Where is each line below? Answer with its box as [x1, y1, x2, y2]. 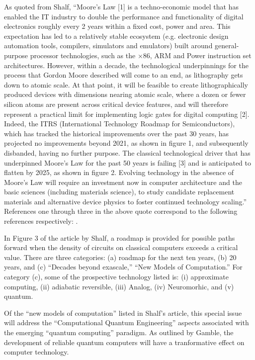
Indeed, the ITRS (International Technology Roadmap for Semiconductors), [4, 118, 235, 129]
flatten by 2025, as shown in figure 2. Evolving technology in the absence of [4, 167, 234, 178]
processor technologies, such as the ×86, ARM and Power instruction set [30, 50, 252, 60]
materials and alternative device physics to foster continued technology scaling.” [4, 196, 247, 206]
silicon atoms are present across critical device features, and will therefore [4, 98, 229, 109]
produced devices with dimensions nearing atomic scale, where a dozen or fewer [4, 89, 246, 99]
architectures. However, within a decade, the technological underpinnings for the [4, 60, 249, 70]
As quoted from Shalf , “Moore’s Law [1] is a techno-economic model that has [4, 1, 239, 11]
